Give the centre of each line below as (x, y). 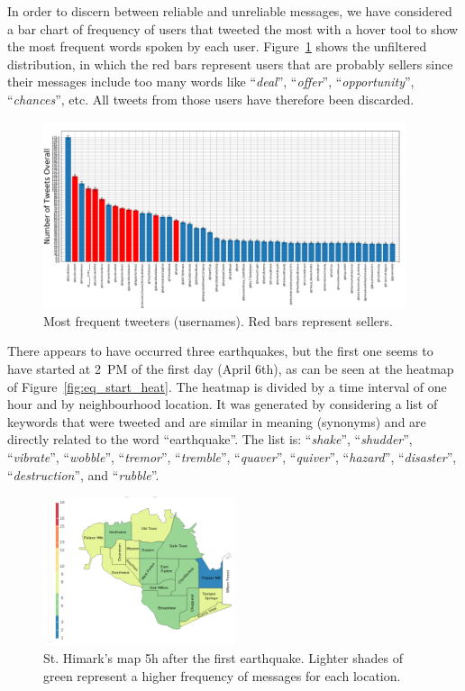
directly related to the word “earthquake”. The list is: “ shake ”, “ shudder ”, (210, 439)
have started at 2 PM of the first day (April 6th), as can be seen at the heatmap (231, 369)
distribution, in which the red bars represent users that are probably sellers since (230, 64)
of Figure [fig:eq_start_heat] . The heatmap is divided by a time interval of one (227, 386)
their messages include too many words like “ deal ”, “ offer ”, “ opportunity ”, (211, 82)
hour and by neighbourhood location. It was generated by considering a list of (223, 404)
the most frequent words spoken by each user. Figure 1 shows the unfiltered (217, 46)
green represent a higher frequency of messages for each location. (222, 675)
